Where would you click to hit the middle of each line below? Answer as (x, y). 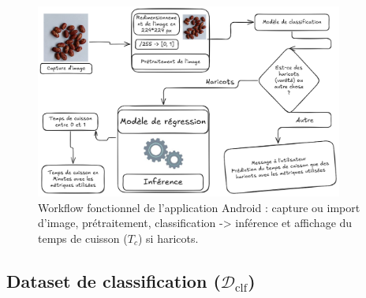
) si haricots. (168, 238)
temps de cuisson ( (83, 238)
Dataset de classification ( (114, 280)
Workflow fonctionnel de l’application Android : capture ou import (199, 207)
